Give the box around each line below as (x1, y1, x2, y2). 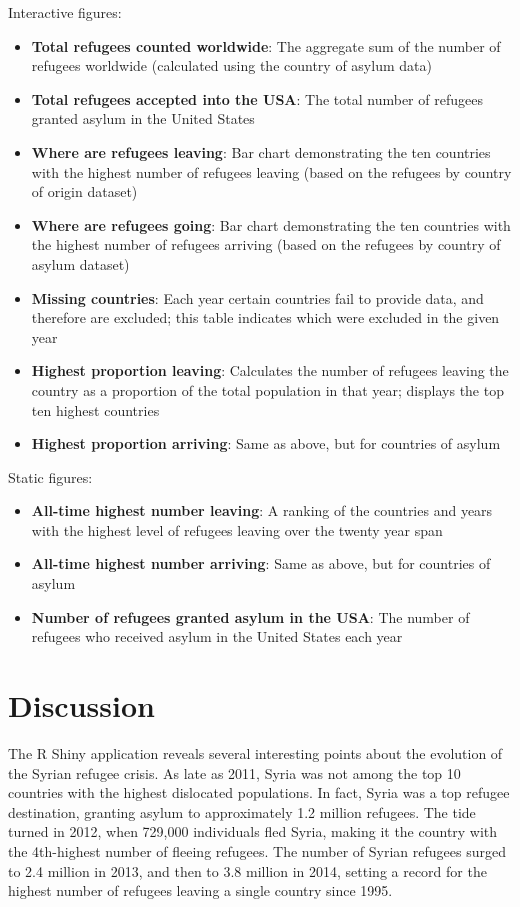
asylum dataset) (31, 253, 130, 274)
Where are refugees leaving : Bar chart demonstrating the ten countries (31, 141, 491, 162)
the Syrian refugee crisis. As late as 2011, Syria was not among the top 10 (8, 762, 461, 783)
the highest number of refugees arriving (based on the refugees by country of (31, 234, 501, 255)
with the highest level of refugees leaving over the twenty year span (31, 519, 443, 540)
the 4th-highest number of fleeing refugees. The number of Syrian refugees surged (8, 840, 506, 861)
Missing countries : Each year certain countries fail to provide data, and (31, 287, 484, 308)
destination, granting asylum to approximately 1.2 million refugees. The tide (8, 801, 476, 822)
